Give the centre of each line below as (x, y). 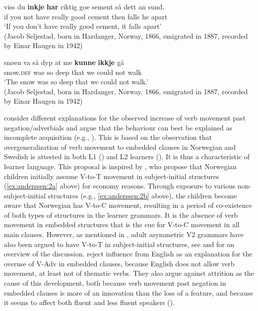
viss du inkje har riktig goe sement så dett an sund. (84, 6)
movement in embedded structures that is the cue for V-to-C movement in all (122, 224)
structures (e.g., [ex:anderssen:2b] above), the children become (142, 195)
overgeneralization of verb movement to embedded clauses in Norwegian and (120, 147)
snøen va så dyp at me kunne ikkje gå (64, 62)
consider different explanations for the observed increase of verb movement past (125, 117)
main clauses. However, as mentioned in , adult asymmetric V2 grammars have (124, 234)
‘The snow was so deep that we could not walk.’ (76, 82)
